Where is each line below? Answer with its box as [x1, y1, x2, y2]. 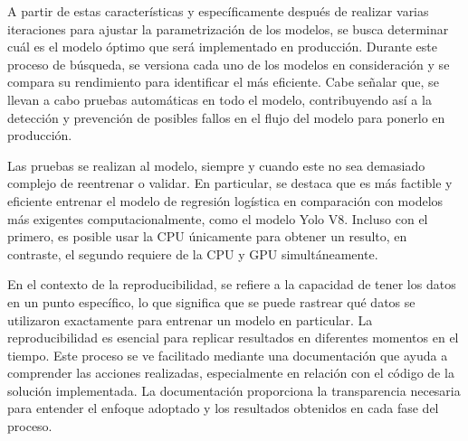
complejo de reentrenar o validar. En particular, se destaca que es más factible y [7, 174, 453, 192]
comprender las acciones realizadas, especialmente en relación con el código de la [7, 363, 454, 382]
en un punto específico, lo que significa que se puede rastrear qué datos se [7, 292, 415, 311]
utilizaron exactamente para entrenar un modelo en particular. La [7, 310, 373, 329]
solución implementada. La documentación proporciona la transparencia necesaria [7, 380, 461, 399]
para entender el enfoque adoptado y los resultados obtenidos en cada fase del [7, 399, 439, 418]
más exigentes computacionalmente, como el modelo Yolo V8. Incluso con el [7, 209, 428, 228]
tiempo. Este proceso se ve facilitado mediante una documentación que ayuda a [7, 345, 448, 364]
